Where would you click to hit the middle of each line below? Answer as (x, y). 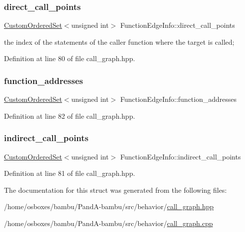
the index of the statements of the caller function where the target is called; (119, 41)
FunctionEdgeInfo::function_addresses (178, 99)
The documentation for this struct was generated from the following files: (116, 190)
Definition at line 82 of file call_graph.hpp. (70, 116)
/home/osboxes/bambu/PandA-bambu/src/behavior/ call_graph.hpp (109, 206)
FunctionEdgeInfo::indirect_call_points (180, 156)
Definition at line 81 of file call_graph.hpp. (70, 173)
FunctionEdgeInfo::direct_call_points (177, 25)
